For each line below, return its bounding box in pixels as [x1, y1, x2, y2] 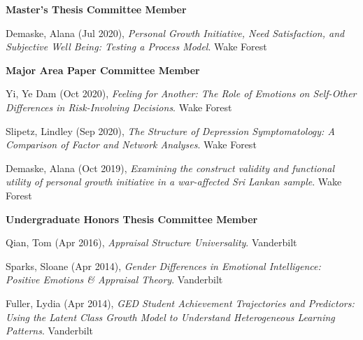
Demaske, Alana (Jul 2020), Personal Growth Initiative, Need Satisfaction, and [6, 25, 345, 40]
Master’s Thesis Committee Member [6, 2, 187, 16]
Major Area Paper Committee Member [6, 62, 200, 77]
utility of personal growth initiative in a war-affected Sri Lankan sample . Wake [6, 174, 342, 189]
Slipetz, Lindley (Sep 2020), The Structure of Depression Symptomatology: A [6, 123, 335, 138]
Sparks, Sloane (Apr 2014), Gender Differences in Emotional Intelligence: [6, 258, 321, 273]
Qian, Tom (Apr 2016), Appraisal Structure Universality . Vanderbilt [6, 235, 297, 250]
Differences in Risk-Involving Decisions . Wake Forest [6, 99, 232, 114]
